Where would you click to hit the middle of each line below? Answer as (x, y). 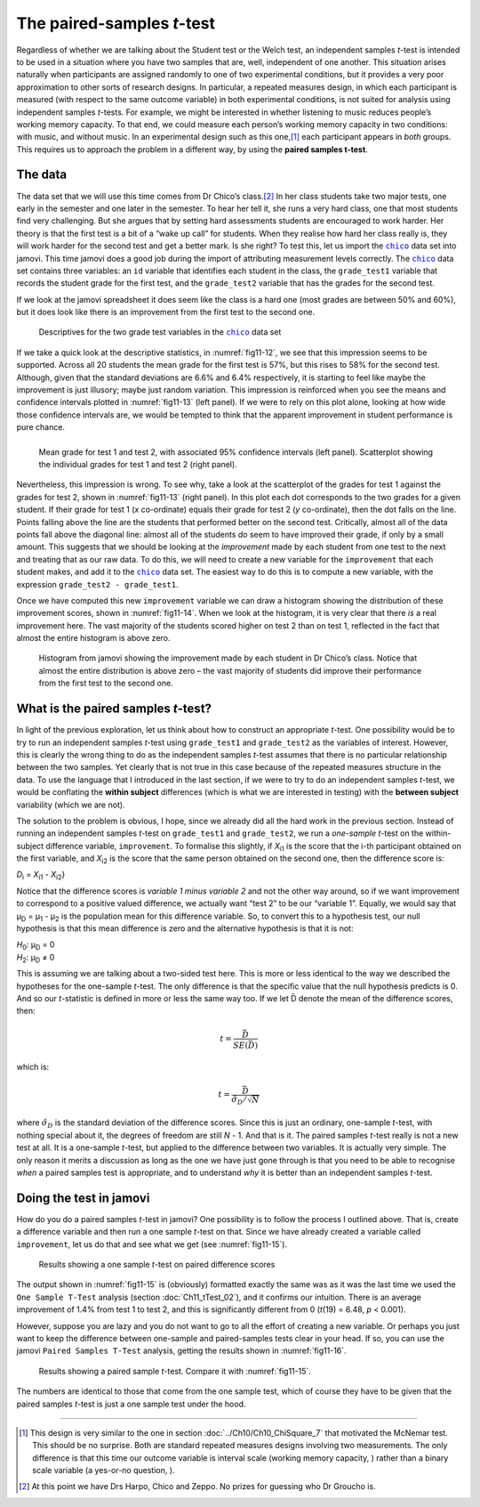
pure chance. (41, 427)
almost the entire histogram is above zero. (93, 638)
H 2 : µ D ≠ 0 (36, 958)
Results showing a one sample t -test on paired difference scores (157, 1264)
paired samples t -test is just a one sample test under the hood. (131, 1404)
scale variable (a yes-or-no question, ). (104, 1471)
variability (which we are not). (71, 805)
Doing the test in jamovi (83, 1198)
